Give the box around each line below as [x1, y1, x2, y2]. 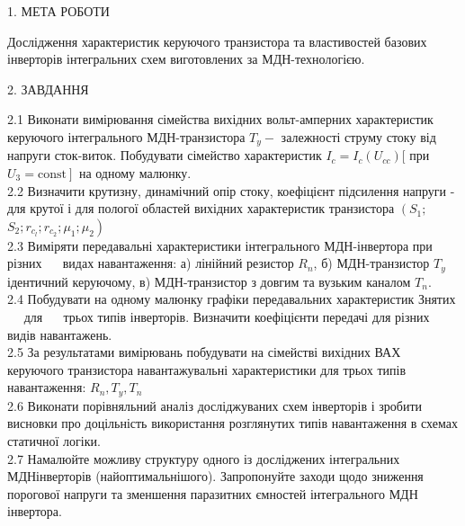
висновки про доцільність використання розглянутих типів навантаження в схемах [7, 414, 458, 432]
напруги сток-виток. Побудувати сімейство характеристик [7, 146, 322, 165]
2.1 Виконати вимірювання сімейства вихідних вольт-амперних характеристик [7, 110, 434, 129]
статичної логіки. [7, 432, 101, 450]
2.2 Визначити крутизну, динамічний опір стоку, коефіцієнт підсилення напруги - [7, 181, 455, 200]
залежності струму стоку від [281, 127, 436, 146]
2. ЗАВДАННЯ [7, 79, 89, 98]
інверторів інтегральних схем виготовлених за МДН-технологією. [7, 49, 365, 68]
